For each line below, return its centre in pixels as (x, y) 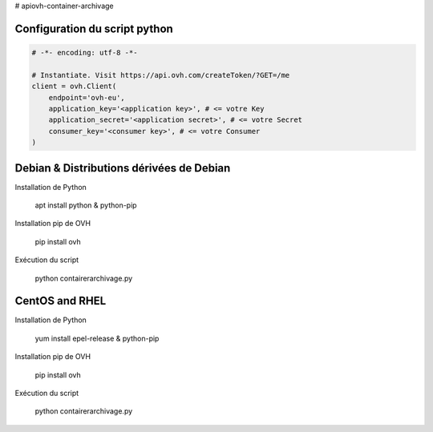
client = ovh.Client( (74, 87)
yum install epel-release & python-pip (97, 338)
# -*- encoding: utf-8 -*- (85, 52)
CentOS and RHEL (61, 301)
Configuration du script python (94, 28)
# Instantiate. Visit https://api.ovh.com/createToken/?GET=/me (161, 75)
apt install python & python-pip (86, 205)
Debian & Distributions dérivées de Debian (123, 168)
